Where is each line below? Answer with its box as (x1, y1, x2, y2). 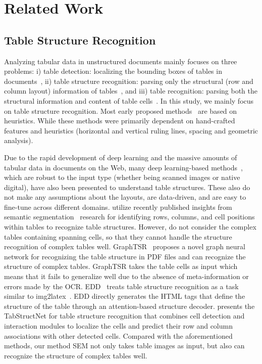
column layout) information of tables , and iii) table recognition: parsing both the (4, 85, 258, 96)
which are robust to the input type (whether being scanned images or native (4, 172, 240, 183)
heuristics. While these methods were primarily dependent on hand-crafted (4, 115, 235, 126)
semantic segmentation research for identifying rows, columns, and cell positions (4, 211, 255, 222)
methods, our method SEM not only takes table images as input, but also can (4, 340, 245, 351)
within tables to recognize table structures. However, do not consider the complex (4, 221, 256, 232)
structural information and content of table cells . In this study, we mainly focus (4, 95, 254, 106)
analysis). (4, 135, 33, 146)
